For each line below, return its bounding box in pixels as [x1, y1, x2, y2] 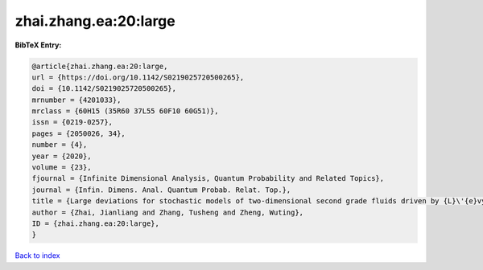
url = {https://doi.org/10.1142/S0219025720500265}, [31, 72, 245, 82]
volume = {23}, [31, 163, 92, 172]
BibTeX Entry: [14, 40, 62, 50]
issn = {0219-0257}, [31, 117, 113, 127]
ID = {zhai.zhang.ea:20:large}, [31, 219, 160, 228]
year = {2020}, [31, 151, 92, 161]
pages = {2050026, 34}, [31, 129, 126, 138]
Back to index [14, 251, 60, 260]
